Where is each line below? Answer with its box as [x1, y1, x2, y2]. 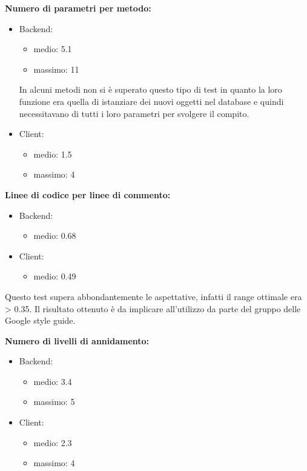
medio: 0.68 [33, 229, 76, 242]
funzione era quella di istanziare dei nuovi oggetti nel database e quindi [19, 95, 284, 107]
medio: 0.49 [33, 270, 76, 282]
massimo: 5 [33, 395, 75, 408]
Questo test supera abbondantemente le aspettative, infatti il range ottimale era [5, 290, 302, 302]
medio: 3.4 [33, 375, 72, 387]
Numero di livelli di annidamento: [5, 334, 150, 347]
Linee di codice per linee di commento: [5, 188, 171, 201]
